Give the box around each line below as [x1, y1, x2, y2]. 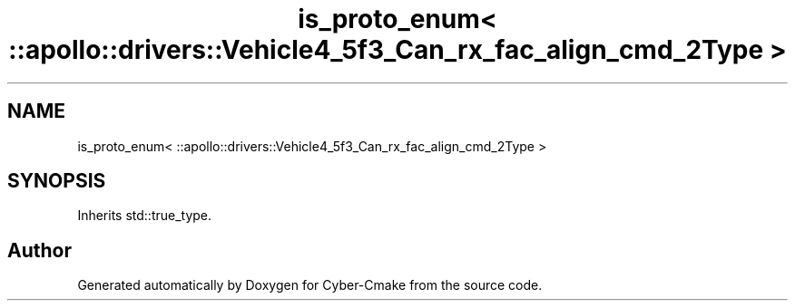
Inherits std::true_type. [77, 207, 212, 224]
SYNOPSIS [7, 169, 106, 193]
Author [7, 238, 72, 262]
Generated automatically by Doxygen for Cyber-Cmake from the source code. [77, 277, 543, 294]
